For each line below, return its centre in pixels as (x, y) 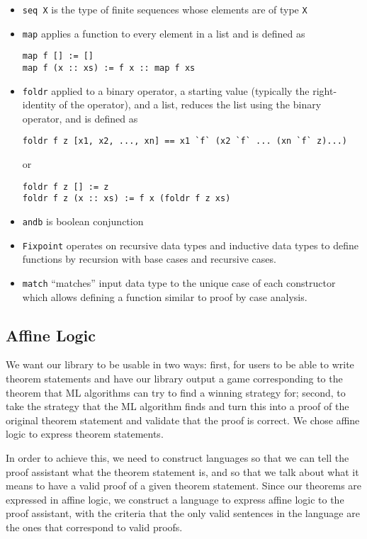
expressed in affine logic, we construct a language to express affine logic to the (175, 499)
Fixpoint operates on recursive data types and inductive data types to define (190, 245)
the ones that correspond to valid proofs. (94, 527)
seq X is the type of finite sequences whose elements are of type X (165, 9)
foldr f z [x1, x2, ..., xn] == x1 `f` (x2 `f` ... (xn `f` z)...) (185, 141)
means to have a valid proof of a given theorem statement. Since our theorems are (184, 486)
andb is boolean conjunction (83, 221)
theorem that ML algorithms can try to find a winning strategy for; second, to (176, 392)
